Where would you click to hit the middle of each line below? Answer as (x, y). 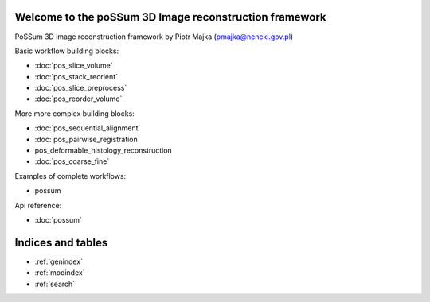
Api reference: (38, 205)
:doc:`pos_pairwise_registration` (87, 139)
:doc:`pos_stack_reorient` (76, 76)
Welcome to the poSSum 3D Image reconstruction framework (170, 17)
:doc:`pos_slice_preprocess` (81, 88)
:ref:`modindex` (60, 273)
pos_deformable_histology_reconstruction (104, 150)
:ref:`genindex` (59, 261)
